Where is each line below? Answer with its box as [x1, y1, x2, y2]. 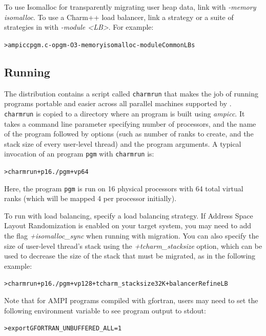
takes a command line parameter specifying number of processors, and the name [4, 118, 256, 129]
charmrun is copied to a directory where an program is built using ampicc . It [4, 108, 245, 118]
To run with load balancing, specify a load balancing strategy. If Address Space [4, 210, 253, 221]
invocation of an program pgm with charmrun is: [4, 148, 154, 159]
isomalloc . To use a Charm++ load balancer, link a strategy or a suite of [4, 11, 234, 22]
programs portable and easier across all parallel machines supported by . [4, 98, 232, 109]
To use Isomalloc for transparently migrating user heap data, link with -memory [4, 2, 256, 12]
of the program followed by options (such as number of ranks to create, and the [4, 128, 254, 139]
